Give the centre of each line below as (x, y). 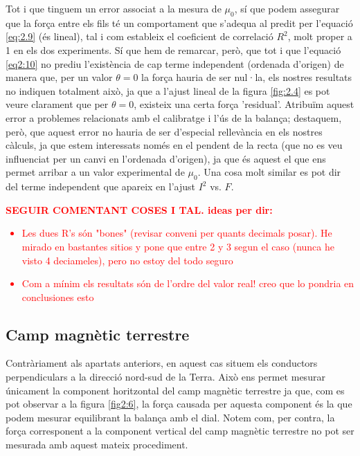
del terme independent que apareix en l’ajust (100, 186)
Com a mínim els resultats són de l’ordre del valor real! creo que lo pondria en (188, 283)
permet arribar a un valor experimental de (95, 172)
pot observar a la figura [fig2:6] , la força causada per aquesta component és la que (179, 404)
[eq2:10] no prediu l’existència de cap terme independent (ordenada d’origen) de (175, 63)
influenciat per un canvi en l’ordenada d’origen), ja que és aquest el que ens (166, 158)
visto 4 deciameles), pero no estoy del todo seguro (127, 260)
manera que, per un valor (59, 77)
